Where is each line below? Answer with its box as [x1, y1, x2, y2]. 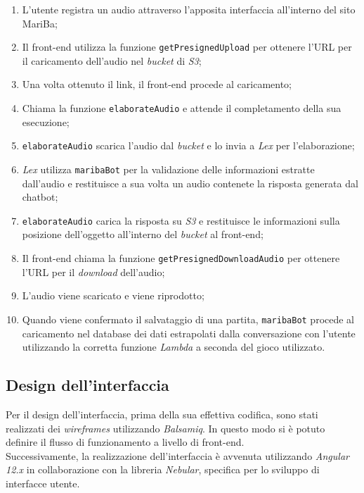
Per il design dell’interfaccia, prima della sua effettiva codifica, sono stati [6, 406, 318, 421]
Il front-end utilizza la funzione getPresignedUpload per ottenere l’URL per [22, 39, 352, 54]
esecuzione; [22, 114, 70, 129]
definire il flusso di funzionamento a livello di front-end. [6, 435, 245, 449]
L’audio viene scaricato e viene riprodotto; [22, 288, 204, 303]
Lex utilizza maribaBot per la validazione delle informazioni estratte [22, 161, 315, 176]
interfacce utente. [6, 475, 80, 490]
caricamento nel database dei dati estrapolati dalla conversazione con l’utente [22, 325, 356, 340]
